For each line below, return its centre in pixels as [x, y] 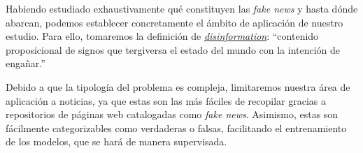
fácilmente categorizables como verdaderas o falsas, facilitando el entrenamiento [176, 127]
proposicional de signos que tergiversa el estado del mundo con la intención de [173, 49]
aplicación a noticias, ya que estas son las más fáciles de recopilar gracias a [166, 100]
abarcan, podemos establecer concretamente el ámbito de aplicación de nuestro [175, 22]
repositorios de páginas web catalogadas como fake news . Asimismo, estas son [172, 114]
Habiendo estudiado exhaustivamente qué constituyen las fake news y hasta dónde [182, 8]
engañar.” [26, 63]
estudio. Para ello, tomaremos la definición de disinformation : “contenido [162, 36]
